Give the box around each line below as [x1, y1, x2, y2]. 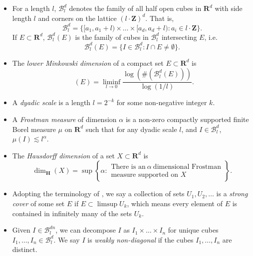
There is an [111, 163, 146, 171]
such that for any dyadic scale [85, 124, 177, 134]
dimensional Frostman [153, 163, 221, 171]
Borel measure [12, 124, 56, 134]
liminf [102, 78, 121, 86]
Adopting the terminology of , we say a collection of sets [12, 188, 185, 199]
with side [215, 3, 243, 13]
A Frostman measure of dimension [12, 114, 117, 124]
